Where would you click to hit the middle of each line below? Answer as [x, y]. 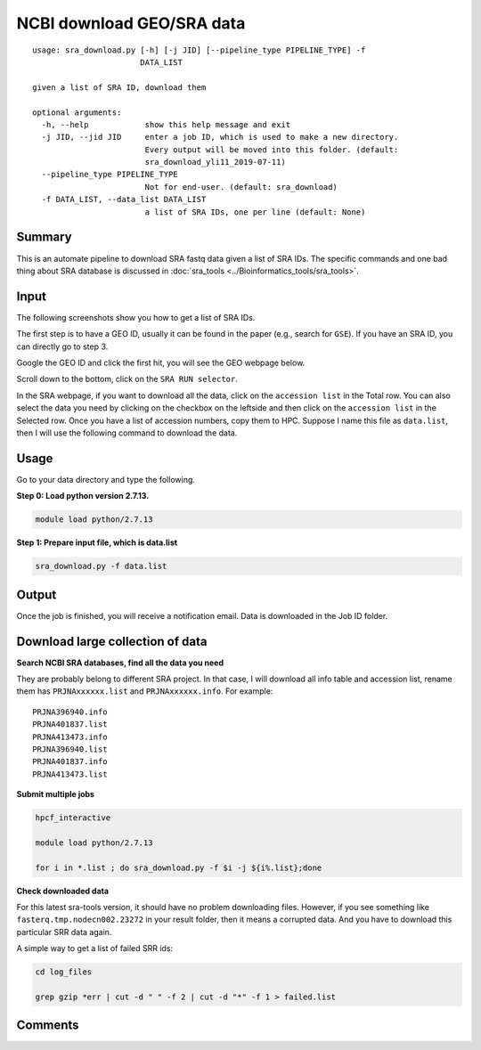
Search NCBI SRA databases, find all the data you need [120, 663]
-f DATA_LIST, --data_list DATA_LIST [124, 199]
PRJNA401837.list [70, 724]
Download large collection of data [112, 641]
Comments [48, 1026]
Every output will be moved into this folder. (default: [272, 150]
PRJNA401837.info [70, 762]
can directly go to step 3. [62, 346]
